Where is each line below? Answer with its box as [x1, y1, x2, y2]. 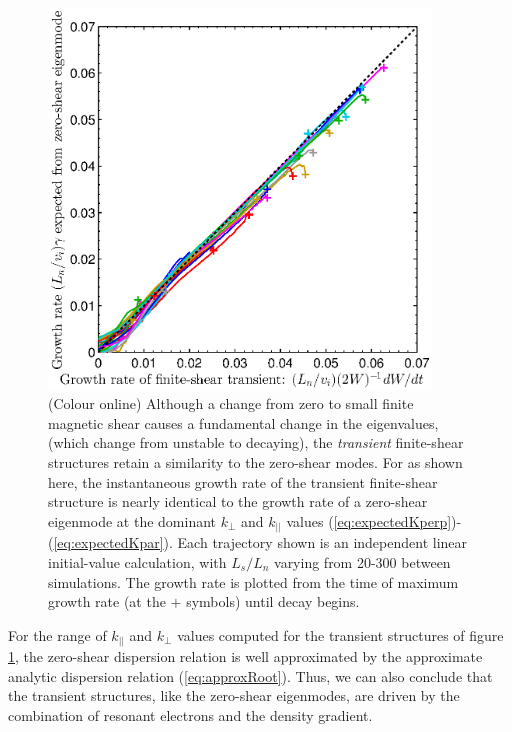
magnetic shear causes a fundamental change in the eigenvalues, [48, 412, 439, 433]
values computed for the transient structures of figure [177, 624, 504, 645]
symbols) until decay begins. [186, 591, 360, 612]
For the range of [8, 624, 107, 645]
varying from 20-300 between [274, 551, 451, 572]
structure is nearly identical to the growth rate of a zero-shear [48, 491, 428, 512]
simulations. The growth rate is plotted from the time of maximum [48, 571, 459, 592]
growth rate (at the [48, 591, 166, 612]
